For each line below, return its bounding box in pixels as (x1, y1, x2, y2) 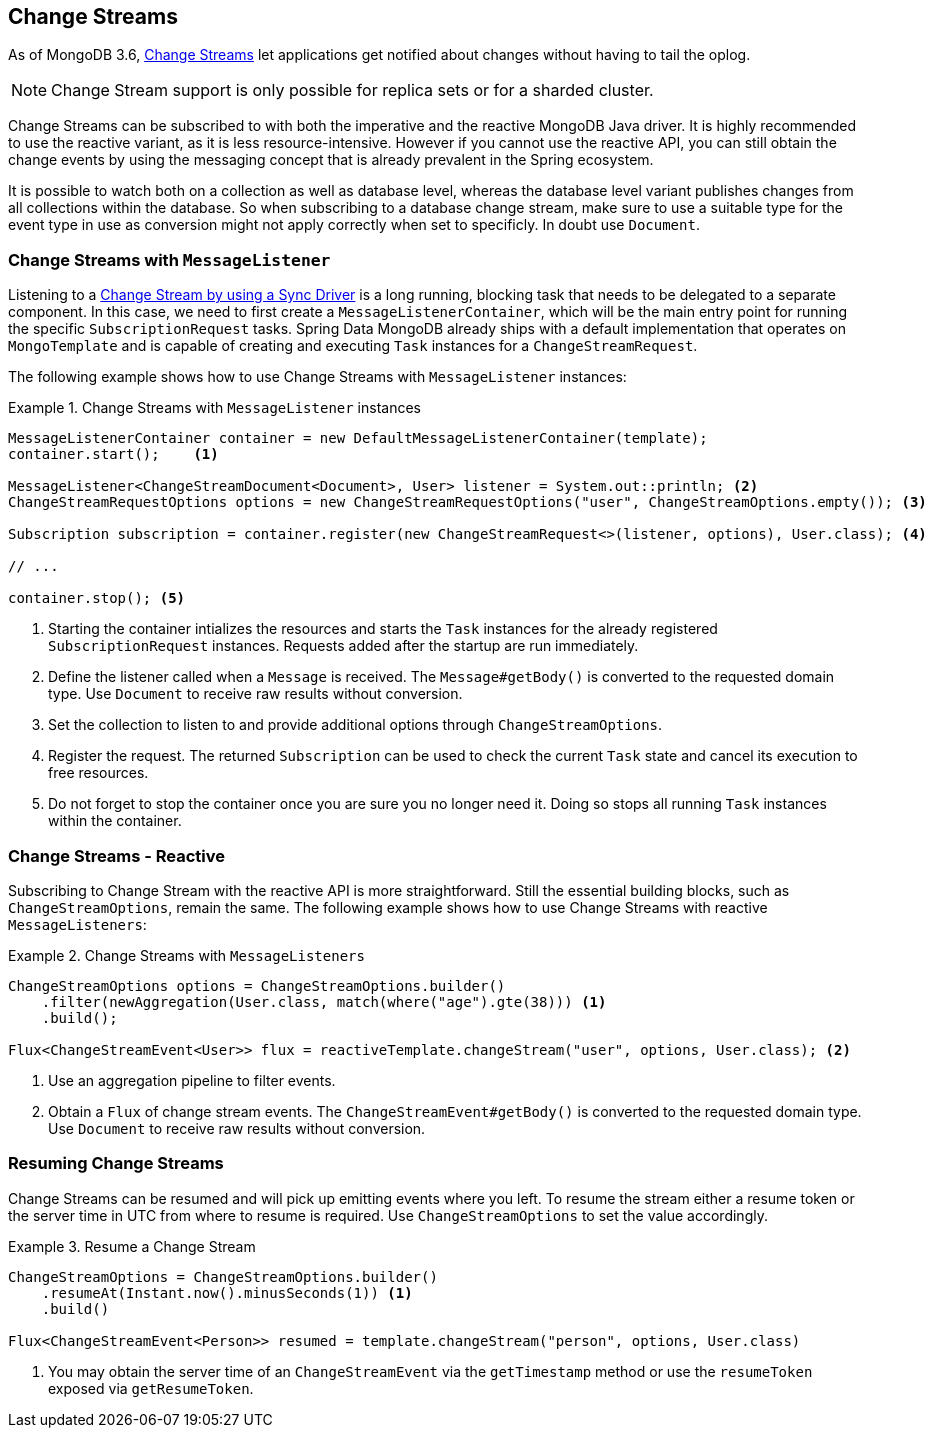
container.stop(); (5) (8, 590, 186, 607)
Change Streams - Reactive (8, 845, 226, 866)
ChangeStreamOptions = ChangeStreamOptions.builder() (8, 1268, 438, 1285)
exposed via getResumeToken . (48, 1379, 254, 1397)
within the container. (48, 812, 182, 830)
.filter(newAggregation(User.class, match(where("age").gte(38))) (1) (41, 993, 607, 1010)
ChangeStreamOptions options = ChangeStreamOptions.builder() (8, 977, 506, 994)
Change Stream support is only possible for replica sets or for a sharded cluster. (51, 80, 654, 101)
